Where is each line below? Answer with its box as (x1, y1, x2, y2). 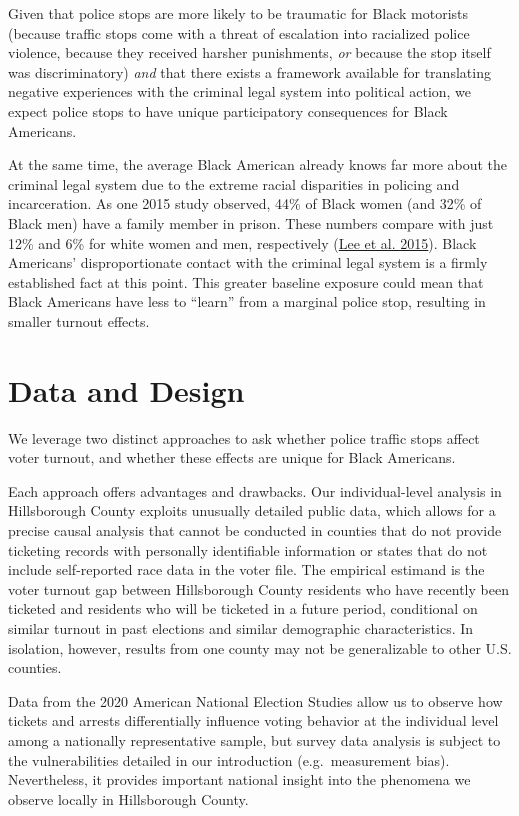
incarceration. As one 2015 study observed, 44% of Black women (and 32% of (8, 193, 482, 214)
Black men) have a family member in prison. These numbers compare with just (8, 212, 494, 233)
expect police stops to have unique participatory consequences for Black (8, 100, 448, 121)
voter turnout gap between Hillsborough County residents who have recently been (8, 578, 509, 599)
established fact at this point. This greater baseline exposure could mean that (8, 271, 484, 292)
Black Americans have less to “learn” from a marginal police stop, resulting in (8, 291, 486, 312)
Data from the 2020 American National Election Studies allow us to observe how (8, 690, 503, 711)
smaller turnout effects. (8, 310, 150, 331)
